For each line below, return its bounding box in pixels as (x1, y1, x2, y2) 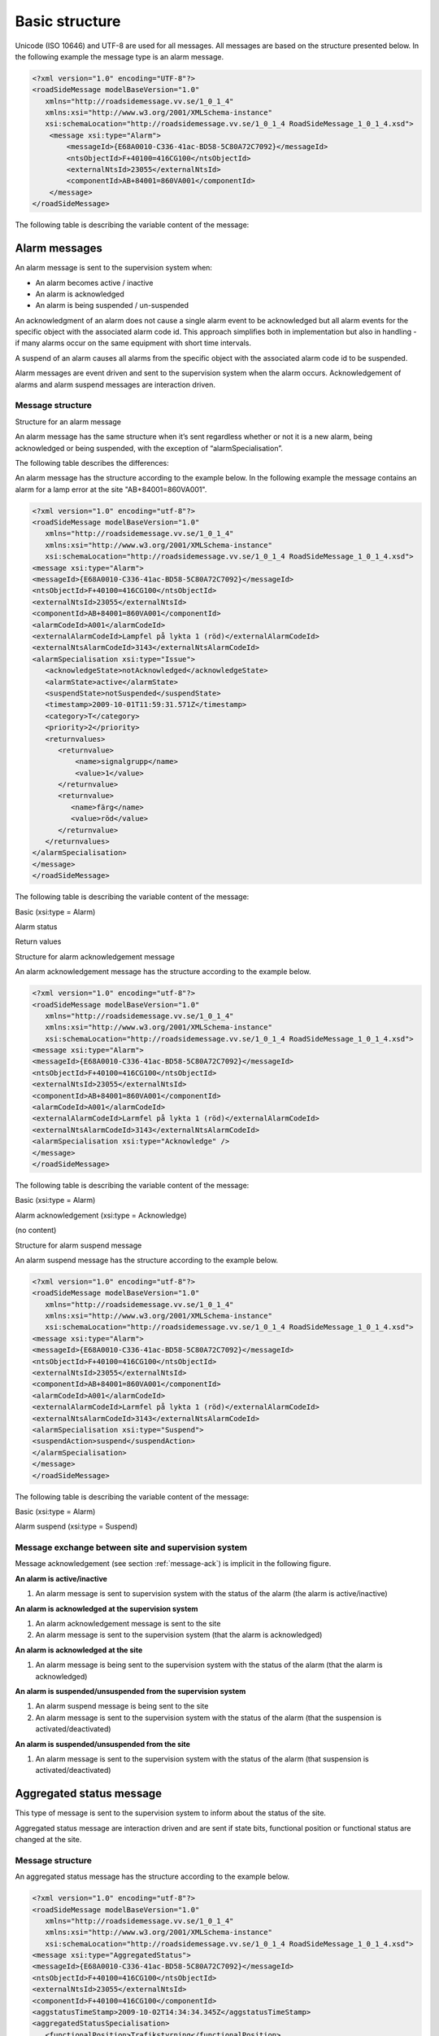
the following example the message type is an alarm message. (15, 51, 224, 61)
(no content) (15, 1226, 57, 1235)
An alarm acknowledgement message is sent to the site (35, 1619, 221, 1629)
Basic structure (15, 12, 121, 30)
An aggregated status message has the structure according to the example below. (15, 1871, 290, 1881)
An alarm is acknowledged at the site (15, 1645, 143, 1655)
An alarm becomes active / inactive (35, 278, 154, 287)
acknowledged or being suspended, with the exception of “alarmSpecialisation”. (15, 443, 284, 453)
